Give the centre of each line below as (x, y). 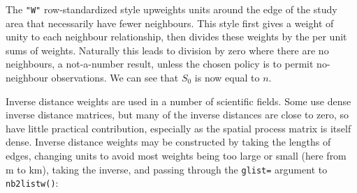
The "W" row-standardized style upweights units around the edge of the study (172, 9)
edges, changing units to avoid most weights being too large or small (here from (176, 155)
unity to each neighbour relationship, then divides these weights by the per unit (176, 37)
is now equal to (227, 78)
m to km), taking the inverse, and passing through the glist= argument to (167, 169)
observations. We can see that (115, 78)
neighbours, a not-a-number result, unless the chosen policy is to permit (160, 64)
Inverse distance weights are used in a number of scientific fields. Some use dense (178, 101)
